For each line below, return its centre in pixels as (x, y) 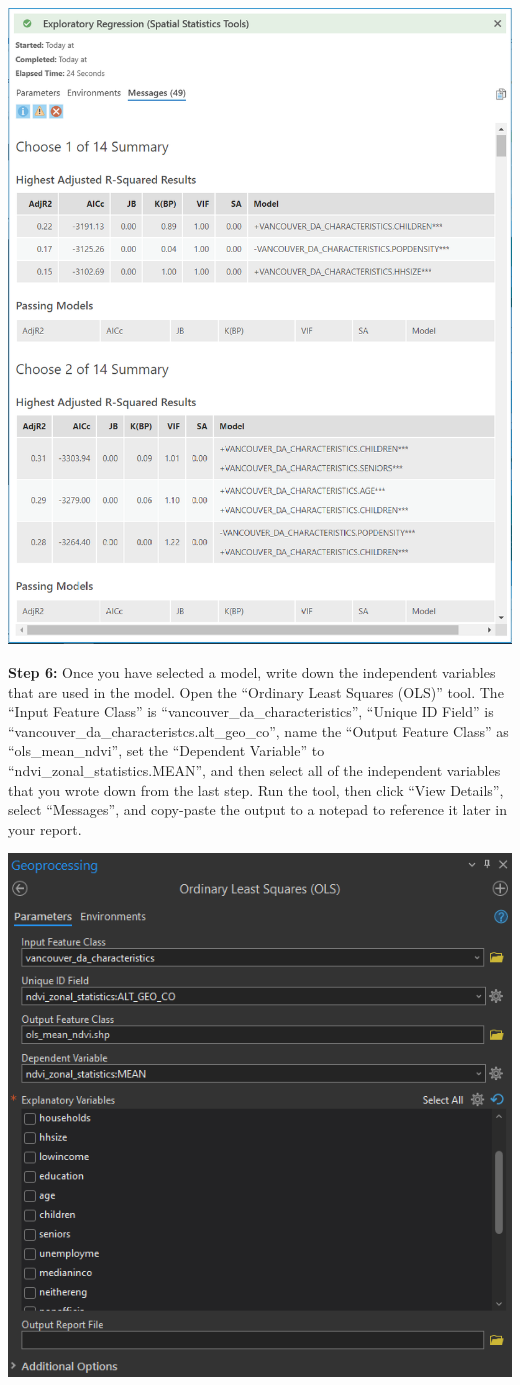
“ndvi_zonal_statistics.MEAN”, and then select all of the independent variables (254, 769)
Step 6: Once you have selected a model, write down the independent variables (252, 671)
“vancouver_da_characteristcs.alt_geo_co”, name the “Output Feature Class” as (258, 730)
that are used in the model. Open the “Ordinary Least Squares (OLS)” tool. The (256, 691)
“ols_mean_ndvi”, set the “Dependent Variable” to (166, 750)
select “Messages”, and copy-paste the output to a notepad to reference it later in (257, 809)
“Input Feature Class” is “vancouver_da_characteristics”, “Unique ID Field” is (251, 711)
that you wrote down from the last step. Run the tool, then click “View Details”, (256, 789)
